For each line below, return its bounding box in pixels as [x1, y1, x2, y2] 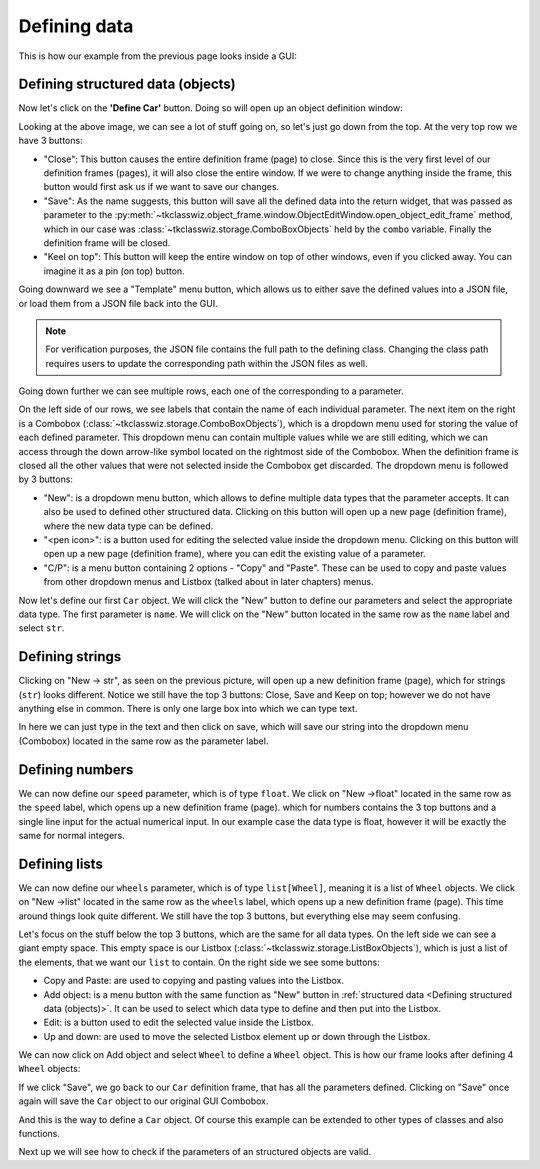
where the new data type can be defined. [43, 520, 214, 532]
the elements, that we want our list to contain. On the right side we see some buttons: [18, 956, 380, 968]
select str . [18, 622, 65, 634]
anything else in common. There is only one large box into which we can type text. [18, 703, 358, 715]
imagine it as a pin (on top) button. [43, 265, 185, 277]
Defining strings [18, 648, 122, 665]
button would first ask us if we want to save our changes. [43, 181, 280, 193]
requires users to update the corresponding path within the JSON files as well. [45, 357, 369, 369]
